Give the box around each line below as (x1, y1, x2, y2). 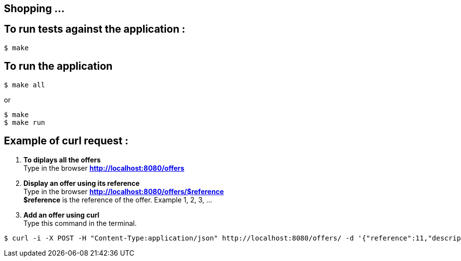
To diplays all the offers (23, 155, 101, 164)
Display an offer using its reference (23, 179, 140, 187)
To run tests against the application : (4, 23, 186, 36)
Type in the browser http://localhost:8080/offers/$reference (23, 187, 224, 196)
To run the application (4, 60, 113, 73)
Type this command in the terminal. (23, 219, 137, 227)
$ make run (4, 118, 45, 126)
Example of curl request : (4, 135, 128, 147)
